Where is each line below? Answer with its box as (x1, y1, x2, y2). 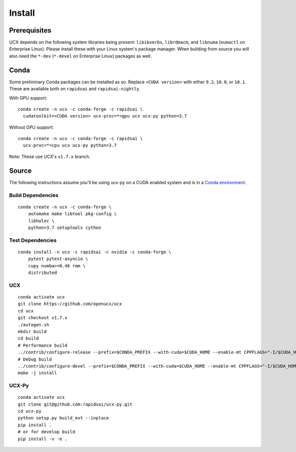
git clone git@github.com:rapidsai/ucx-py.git (18, 401, 133, 407)
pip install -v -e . (18, 436, 68, 442)
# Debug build (18, 356, 52, 362)
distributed (28, 270, 57, 276)
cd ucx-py (18, 409, 41, 414)
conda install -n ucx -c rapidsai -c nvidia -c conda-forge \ (18, 249, 172, 255)
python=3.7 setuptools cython (28, 225, 101, 230)
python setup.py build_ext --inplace (18, 415, 110, 421)
